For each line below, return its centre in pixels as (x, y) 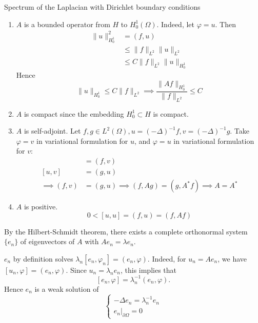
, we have (232, 258)
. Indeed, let (175, 24)
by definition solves (43, 258)
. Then (225, 24)
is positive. (41, 207)
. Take (240, 131)
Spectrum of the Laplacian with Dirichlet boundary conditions (102, 7)
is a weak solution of (67, 288)
